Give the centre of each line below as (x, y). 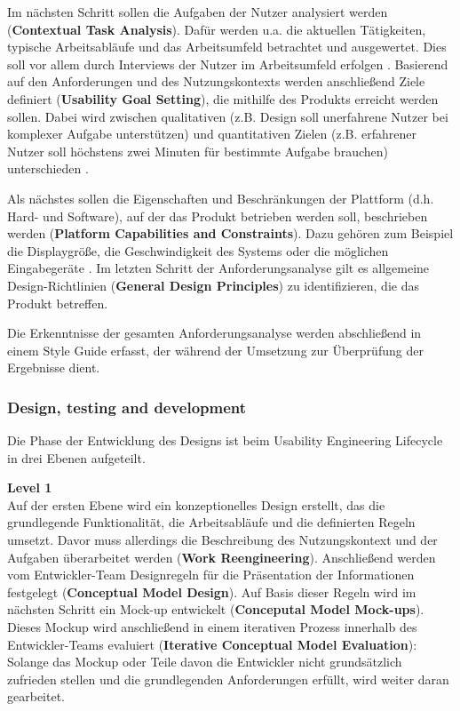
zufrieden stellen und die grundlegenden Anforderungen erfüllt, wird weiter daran (228, 679)
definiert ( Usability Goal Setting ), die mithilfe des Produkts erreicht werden (223, 98)
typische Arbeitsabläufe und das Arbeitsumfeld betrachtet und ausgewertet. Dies (227, 47)
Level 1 (30, 487)
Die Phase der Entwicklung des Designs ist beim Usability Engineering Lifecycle (225, 440)
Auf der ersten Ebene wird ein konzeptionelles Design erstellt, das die (196, 504)
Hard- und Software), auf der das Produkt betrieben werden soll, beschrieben (218, 216)
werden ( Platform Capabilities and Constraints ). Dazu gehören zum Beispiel (230, 233)
